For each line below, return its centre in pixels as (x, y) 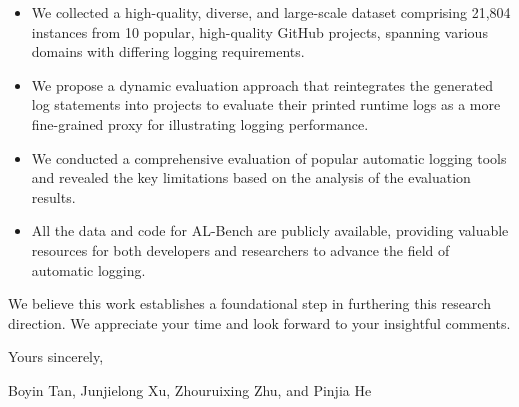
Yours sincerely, (56, 356)
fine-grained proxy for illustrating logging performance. (200, 123)
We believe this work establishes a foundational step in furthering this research (249, 303)
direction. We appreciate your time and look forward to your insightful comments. (259, 322)
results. (53, 196)
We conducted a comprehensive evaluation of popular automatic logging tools (269, 157)
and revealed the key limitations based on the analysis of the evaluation (251, 177)
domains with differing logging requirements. (168, 51)
